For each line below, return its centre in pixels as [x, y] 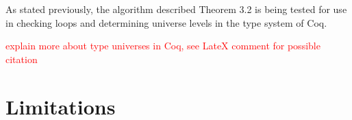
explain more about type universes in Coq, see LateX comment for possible [163, 46]
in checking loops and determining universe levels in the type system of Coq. [166, 22]
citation [22, 59]
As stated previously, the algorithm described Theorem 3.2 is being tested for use [176, 9]
